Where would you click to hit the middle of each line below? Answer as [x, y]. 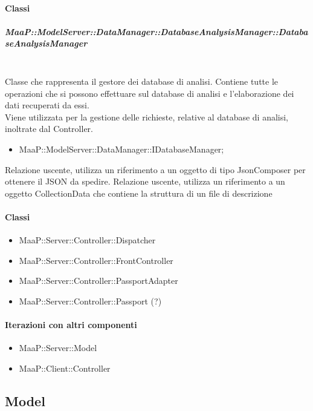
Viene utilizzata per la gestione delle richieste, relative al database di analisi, [147, 117]
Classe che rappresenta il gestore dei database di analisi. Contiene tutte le [142, 81]
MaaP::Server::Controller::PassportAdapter [98, 281]
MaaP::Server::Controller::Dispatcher [87, 240]
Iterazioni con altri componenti [71, 325]
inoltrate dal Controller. [49, 129]
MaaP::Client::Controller [65, 368]
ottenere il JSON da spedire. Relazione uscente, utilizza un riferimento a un [145, 181]
